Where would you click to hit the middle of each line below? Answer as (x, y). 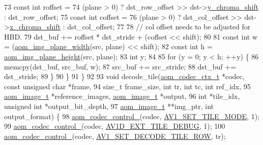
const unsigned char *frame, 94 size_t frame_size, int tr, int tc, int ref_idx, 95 (127, 86)
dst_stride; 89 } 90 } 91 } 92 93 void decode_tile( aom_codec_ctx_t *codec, (124, 76)
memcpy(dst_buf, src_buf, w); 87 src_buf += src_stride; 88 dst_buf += (120, 66)
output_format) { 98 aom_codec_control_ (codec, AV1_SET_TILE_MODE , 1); (132, 116)
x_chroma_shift (35, 27)
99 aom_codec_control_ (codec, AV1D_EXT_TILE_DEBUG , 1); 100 (115, 126)
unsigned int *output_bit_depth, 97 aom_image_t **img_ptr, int (109, 106)
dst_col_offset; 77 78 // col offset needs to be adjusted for (159, 27)
